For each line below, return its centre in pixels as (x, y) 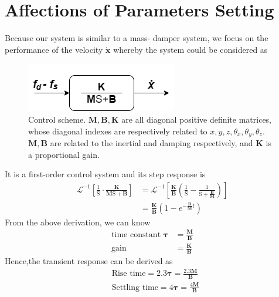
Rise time (129, 274)
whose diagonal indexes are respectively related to (118, 131)
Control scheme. (57, 119)
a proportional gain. (64, 154)
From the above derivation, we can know (78, 222)
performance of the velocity (54, 49)
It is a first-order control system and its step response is (105, 174)
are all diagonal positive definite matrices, (197, 119)
